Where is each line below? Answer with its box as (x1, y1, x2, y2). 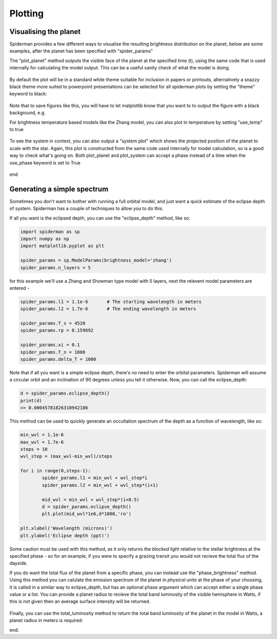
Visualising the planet (9, 27, 81, 36)
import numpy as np (20, 235, 69, 242)
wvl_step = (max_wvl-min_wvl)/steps (20, 453, 113, 460)
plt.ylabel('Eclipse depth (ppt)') (20, 533, 110, 538)
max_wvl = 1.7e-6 (20, 439, 64, 445)
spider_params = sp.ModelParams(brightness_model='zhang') (20, 258, 172, 263)
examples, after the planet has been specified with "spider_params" (9, 48, 153, 54)
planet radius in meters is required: (9, 617, 83, 624)
